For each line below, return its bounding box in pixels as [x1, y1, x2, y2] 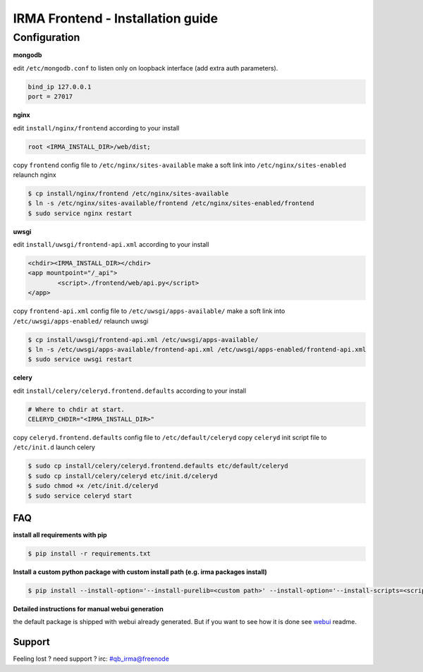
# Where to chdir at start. [27, 405, 125, 413]
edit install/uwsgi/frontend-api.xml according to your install [13, 240, 209, 249]
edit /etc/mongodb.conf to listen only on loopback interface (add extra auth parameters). [13, 63, 278, 72]
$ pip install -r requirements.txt [27, 550, 151, 558]
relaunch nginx [13, 170, 56, 179]
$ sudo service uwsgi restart [27, 355, 133, 363]
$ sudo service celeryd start [27, 491, 133, 500]
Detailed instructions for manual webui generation [13, 605, 164, 613]
